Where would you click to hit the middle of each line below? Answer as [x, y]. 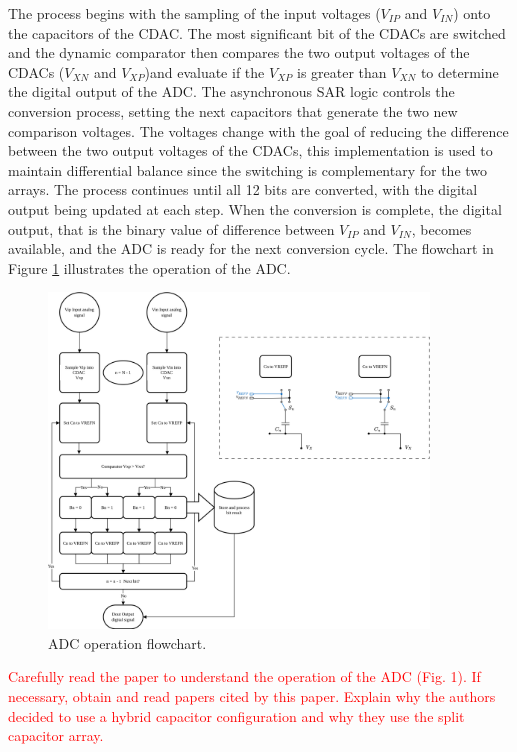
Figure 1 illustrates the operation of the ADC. [149, 267]
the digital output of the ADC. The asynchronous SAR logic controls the [231, 91]
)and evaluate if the [204, 71]
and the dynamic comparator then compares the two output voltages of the [239, 52]
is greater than [341, 71]
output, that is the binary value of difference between [171, 228]
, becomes [441, 228]
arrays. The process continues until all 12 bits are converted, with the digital [243, 189]
